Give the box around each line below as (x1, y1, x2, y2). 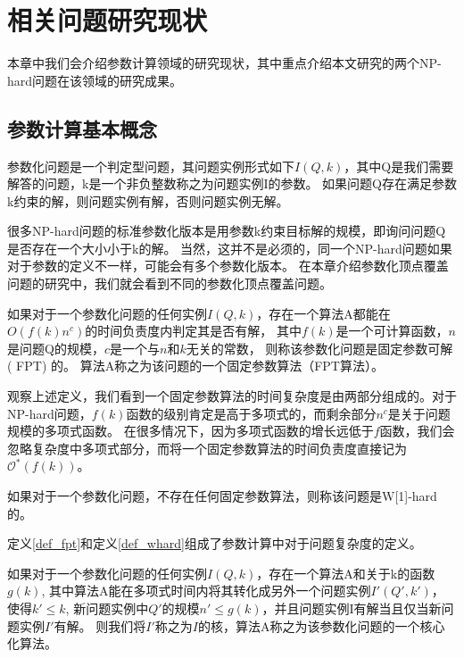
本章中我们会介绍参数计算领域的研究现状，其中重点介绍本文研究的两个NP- (7, 54, 442, 72)
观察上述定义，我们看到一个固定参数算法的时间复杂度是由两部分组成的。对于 (7, 387, 457, 405)
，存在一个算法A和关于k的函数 (256, 563, 435, 582)
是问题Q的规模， (7, 338, 104, 357)
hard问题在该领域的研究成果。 (7, 71, 183, 89)
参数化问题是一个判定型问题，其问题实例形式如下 (7, 156, 294, 175)
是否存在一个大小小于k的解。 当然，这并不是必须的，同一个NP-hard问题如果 (7, 238, 452, 257)
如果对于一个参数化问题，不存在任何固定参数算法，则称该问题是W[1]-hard (7, 487, 437, 505)
